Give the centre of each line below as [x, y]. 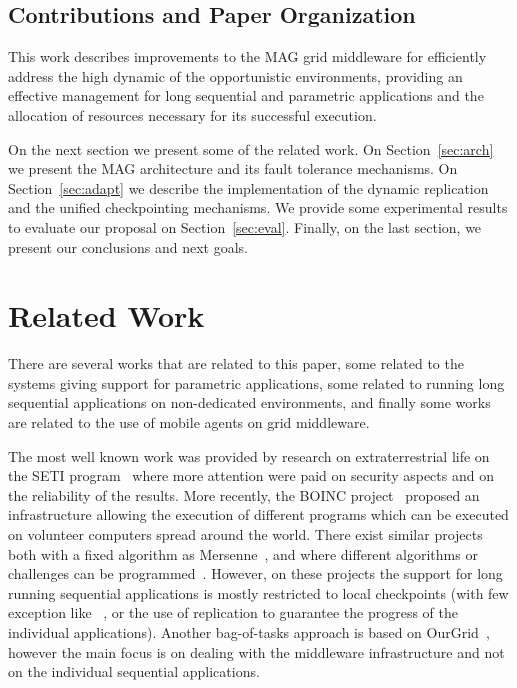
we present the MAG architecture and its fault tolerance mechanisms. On [233, 168]
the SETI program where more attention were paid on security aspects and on [251, 475]
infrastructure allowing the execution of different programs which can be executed [258, 514]
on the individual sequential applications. [134, 671]
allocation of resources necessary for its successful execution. [192, 114]
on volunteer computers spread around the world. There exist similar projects [245, 534]
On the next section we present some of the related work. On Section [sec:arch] [251, 148]
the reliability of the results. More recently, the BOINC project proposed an [244, 494]
